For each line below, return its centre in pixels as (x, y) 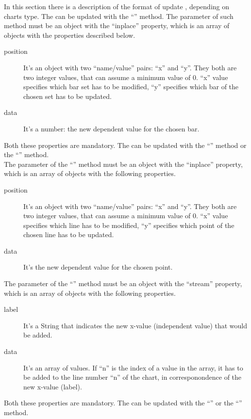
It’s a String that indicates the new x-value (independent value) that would (135, 325)
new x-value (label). (53, 386)
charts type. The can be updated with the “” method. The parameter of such (119, 16)
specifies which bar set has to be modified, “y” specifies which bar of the (131, 87)
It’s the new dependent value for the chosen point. (98, 267)
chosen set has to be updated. (67, 96)
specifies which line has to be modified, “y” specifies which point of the (129, 225)
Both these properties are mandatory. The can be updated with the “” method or (125, 145)
